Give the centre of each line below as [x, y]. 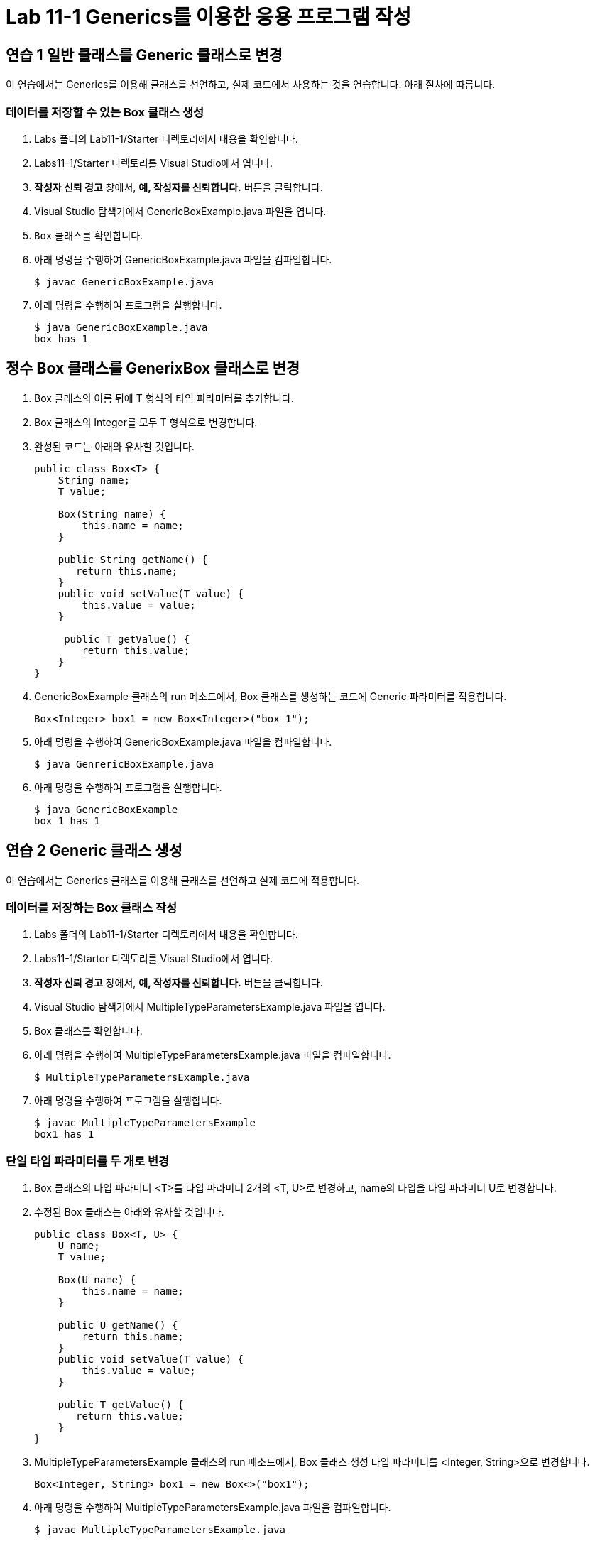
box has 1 [61, 338]
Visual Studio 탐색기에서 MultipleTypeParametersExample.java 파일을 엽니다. [210, 1007]
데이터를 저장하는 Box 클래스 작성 [92, 907]
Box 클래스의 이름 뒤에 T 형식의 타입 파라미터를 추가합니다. [164, 398]
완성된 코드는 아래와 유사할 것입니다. [114, 446]
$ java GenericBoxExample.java [121, 327]
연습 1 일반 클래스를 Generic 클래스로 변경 [144, 55]
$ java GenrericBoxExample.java [124, 764]
